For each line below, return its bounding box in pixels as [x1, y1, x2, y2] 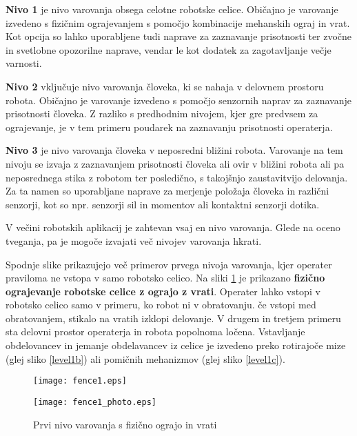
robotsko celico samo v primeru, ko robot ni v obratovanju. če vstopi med [6, 297, 316, 312]
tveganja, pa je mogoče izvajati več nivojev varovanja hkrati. [6, 233, 262, 248]
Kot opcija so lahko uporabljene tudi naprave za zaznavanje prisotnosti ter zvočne [6, 29, 352, 43]
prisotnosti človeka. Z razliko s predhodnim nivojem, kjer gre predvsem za [6, 106, 318, 121]
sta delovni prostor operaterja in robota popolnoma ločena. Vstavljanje [6, 324, 305, 339]
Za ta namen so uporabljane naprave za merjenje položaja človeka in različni [6, 184, 329, 198]
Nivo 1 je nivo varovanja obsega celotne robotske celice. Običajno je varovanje [6, 2, 338, 16]
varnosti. [6, 56, 42, 70]
